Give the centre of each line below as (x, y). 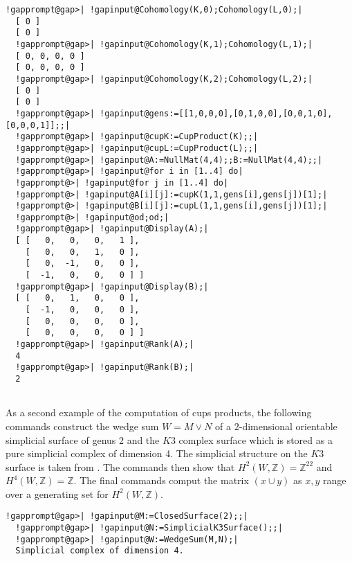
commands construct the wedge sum (82, 426)
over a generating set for (57, 493)
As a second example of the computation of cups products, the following (159, 412)
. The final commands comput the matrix (161, 480)
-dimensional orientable (288, 426)
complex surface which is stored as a (256, 439)
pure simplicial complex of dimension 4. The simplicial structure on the (157, 453)
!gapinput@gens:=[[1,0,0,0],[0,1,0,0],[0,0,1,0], (216, 113)
